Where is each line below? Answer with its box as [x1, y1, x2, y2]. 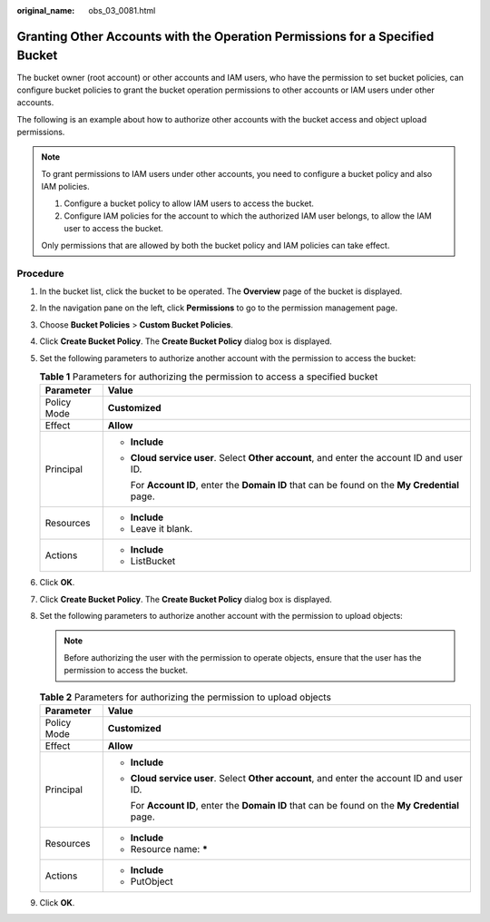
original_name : [16, 5, 75, 15]
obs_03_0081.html [88, 5, 156, 15]
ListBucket [130, 554, 176, 567]
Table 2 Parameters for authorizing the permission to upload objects [39, 691, 331, 703]
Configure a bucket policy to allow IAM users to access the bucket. [64, 198, 315, 209]
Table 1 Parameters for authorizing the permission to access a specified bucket [39, 370, 378, 383]
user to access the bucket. [64, 223, 163, 234]
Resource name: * [130, 842, 208, 855]
